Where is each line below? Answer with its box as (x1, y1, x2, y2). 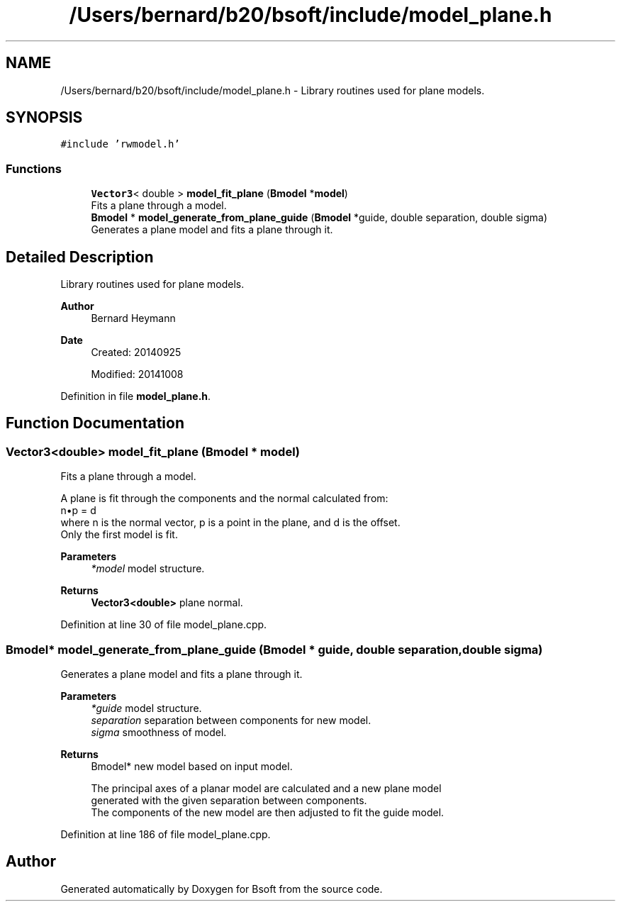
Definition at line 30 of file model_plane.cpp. (60, 618, 267, 631)
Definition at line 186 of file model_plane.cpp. (60, 828, 271, 840)
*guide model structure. (91, 702, 202, 714)
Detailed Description (6, 247, 154, 266)
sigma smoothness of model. (91, 726, 227, 738)
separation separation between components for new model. (91, 714, 371, 726)
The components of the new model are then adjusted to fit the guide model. (91, 806, 444, 818)
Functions (6, 161, 62, 176)
